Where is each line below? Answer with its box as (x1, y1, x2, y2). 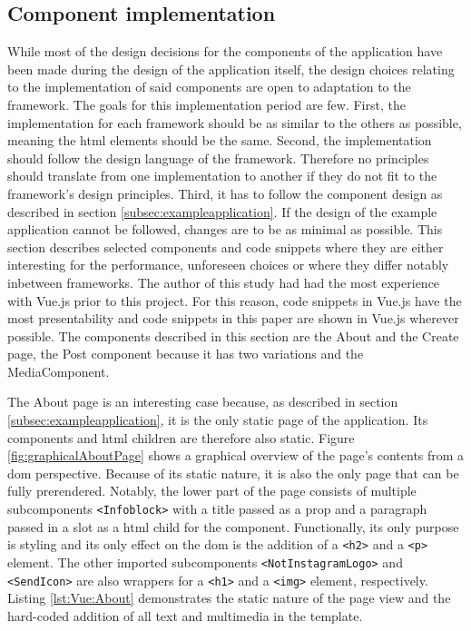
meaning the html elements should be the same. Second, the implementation (7, 131, 432, 150)
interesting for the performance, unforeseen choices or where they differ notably (7, 255, 449, 274)
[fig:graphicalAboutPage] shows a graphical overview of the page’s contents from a (7, 446, 465, 465)
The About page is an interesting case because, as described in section (7, 392, 398, 411)
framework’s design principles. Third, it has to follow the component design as (7, 183, 443, 202)
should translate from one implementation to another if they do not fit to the (7, 166, 437, 185)
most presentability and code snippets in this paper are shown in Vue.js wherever (7, 309, 459, 328)
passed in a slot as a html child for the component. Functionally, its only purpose (7, 517, 459, 536)
